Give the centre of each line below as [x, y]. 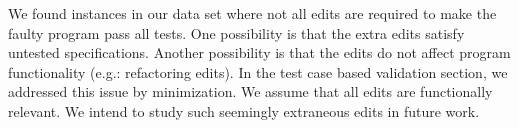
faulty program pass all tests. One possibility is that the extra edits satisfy [236, 32]
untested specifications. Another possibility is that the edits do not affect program [259, 52]
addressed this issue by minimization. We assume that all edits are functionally [250, 91]
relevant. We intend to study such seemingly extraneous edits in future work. [244, 110]
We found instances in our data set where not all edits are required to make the [252, 13]
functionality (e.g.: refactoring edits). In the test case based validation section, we [258, 71]
